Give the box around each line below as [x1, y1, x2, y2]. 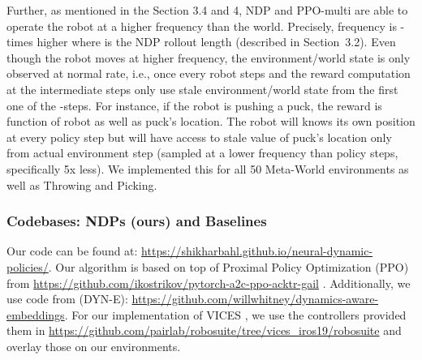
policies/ [6, 258, 49, 275]
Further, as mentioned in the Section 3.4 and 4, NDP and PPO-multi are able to [6, 2, 408, 18]
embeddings [6, 306, 65, 323]
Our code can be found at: [6, 242, 138, 259]
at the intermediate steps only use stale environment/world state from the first [6, 80, 398, 97]
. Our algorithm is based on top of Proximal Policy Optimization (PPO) [48, 258, 409, 275]
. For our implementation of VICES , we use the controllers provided [64, 306, 407, 323]
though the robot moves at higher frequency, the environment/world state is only [6, 49, 411, 66]
